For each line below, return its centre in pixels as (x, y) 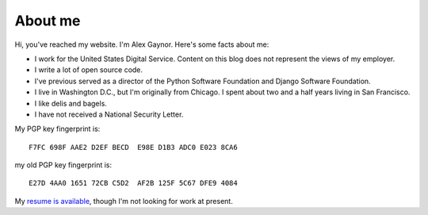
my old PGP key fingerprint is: (63, 165)
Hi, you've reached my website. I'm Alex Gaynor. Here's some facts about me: (142, 44)
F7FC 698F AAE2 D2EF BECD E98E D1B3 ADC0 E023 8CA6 (133, 147)
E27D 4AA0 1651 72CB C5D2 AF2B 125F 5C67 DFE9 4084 (133, 183)
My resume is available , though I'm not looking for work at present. (124, 201)
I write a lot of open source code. (88, 70)
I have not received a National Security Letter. (109, 114)
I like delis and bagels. (71, 103)
